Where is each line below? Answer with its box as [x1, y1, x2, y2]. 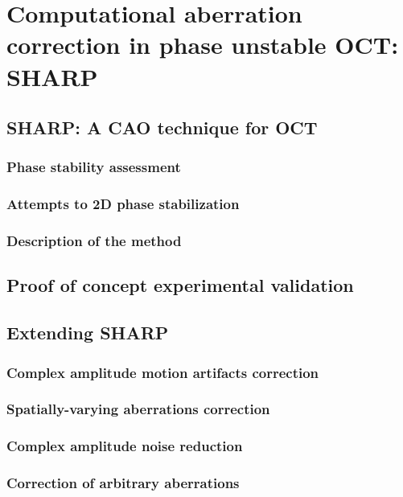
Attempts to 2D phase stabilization [6, 194, 240, 214]
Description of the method [6, 231, 182, 251]
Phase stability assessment [6, 157, 181, 177]
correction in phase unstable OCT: [6, 28, 399, 61]
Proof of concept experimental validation [6, 273, 354, 298]
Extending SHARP [6, 320, 169, 345]
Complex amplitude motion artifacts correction [6, 362, 319, 382]
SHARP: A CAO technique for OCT [6, 115, 318, 140]
